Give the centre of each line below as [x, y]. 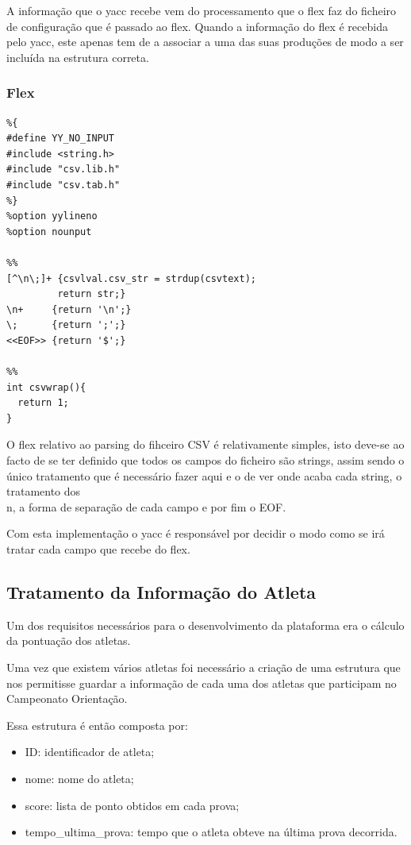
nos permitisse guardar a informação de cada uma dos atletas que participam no [202, 683]
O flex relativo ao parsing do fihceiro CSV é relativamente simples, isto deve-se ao [205, 444]
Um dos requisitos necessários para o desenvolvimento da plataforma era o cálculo [205, 625]
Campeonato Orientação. [67, 698]
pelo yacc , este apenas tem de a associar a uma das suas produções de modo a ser [205, 42]
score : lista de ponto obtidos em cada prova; [132, 805]
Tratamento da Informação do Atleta [161, 592]
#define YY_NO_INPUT [61, 139]
